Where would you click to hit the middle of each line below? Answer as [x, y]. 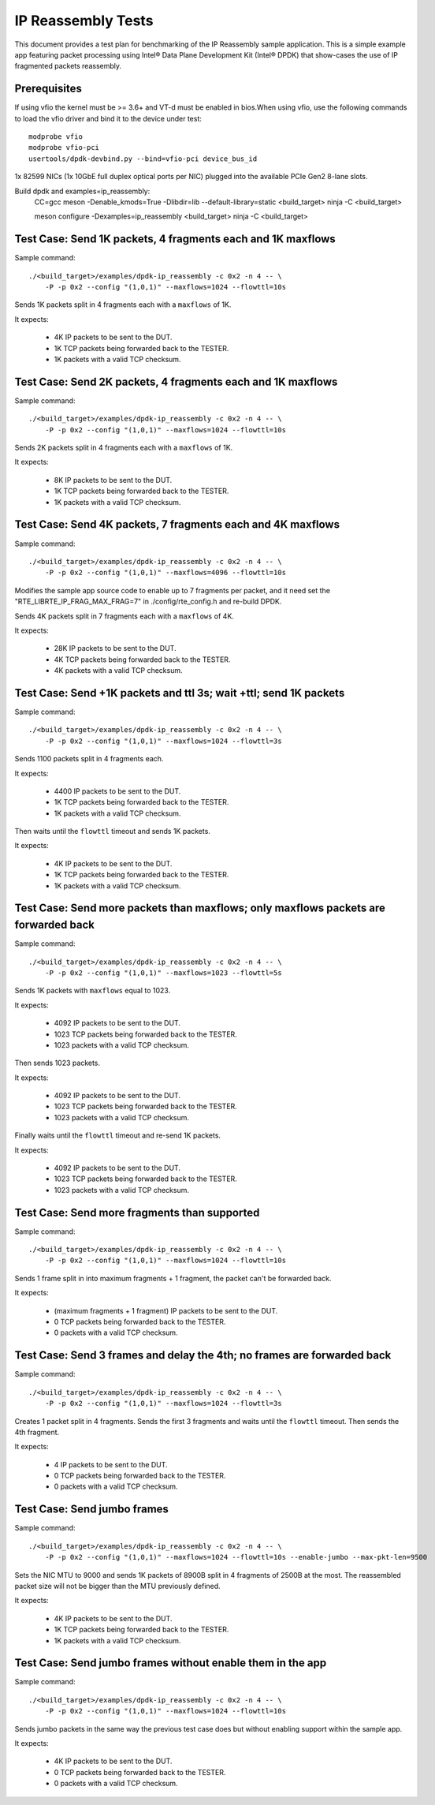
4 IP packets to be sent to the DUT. [111, 1464]
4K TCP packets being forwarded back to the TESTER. [142, 660]
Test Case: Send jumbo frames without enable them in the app [171, 1663]
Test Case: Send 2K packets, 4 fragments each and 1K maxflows [176, 381]
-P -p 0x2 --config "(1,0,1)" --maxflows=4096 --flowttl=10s [165, 573]
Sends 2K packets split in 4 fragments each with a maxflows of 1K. [124, 448]
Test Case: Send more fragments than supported [137, 1212]
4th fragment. [37, 1432]
